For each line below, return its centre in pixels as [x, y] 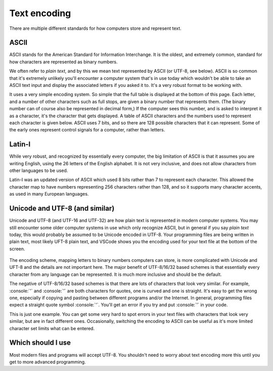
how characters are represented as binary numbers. [64, 62]
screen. [17, 249]
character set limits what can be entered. [52, 328]
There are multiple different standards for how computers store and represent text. [95, 28]
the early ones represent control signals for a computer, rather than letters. [87, 130]
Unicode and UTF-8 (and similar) [62, 208]
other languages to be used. [39, 171]
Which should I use [40, 343]
